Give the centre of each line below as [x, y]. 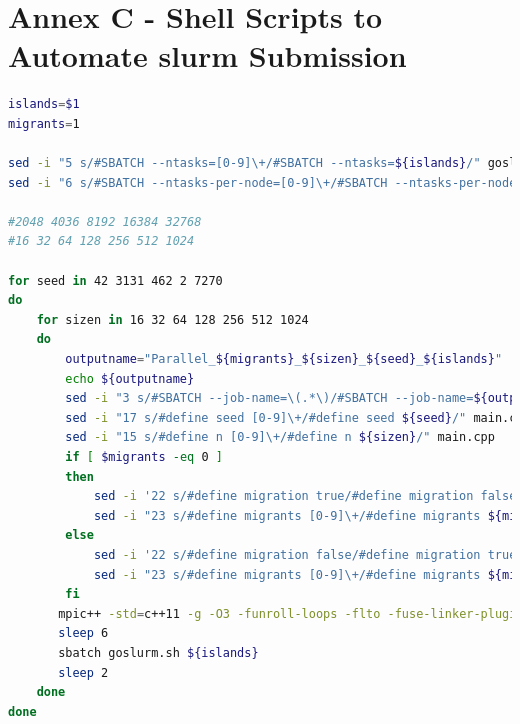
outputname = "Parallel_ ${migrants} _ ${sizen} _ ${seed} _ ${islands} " [284, 359]
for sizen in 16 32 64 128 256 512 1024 [172, 319]
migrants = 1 [44, 123]
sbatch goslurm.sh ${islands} [158, 652]
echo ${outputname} [130, 378]
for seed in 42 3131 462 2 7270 [115, 280]
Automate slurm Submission [207, 55]
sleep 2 [83, 672]
